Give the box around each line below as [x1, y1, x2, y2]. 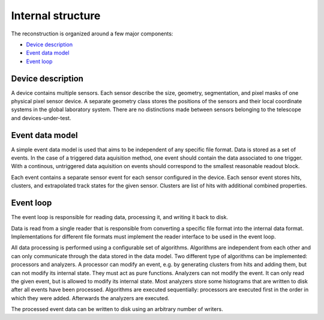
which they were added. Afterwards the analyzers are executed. [11, 294, 170, 301]
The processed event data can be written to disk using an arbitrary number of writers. [11, 306, 223, 313]
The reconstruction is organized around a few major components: [11, 30, 173, 37]
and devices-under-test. [11, 114, 71, 121]
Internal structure [11, 9, 101, 22]
